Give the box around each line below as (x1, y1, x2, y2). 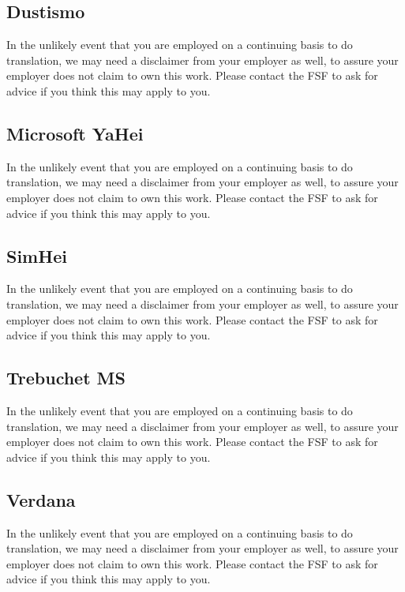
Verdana (6, 487, 76, 511)
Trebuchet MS (6, 365, 126, 390)
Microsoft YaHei (6, 121, 144, 145)
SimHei (6, 243, 67, 268)
